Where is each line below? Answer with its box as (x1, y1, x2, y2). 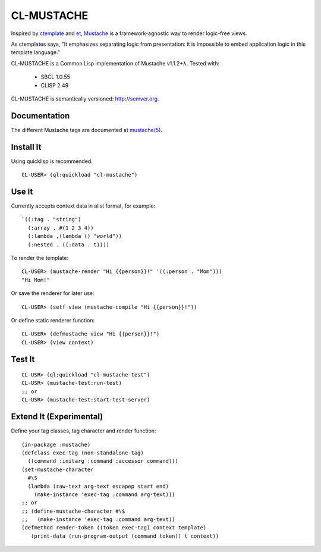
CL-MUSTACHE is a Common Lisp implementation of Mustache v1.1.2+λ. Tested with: (11, 59, 220, 67)
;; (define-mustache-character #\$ (21, 507, 125, 515)
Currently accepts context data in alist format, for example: (11, 202, 156, 209)
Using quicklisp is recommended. (11, 158, 93, 165)
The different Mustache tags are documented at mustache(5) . (11, 126, 163, 133)
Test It (11, 354, 35, 364)
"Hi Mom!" (21, 277, 50, 283)
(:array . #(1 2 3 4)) (27, 224, 94, 231)
